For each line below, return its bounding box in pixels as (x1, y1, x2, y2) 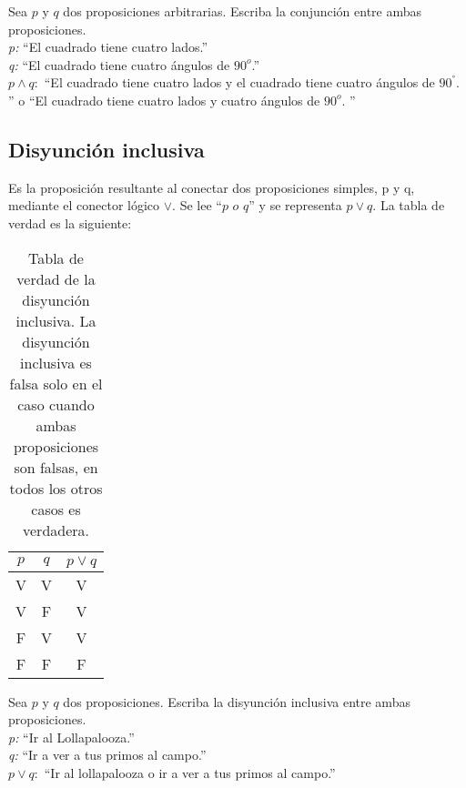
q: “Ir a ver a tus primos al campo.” (8, 745, 207, 764)
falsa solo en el (9, 372, 103, 394)
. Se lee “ (172, 196, 222, 215)
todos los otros (9, 477, 103, 499)
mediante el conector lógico (8, 196, 160, 215)
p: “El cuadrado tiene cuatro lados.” (8, 37, 208, 56)
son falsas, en (14, 456, 98, 478)
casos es (31, 498, 81, 520)
